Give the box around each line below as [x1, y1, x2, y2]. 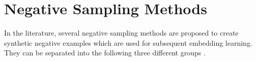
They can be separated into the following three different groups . [4, 47, 206, 58]
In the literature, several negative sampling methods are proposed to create [4, 27, 239, 38]
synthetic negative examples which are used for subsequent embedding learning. [4, 37, 252, 48]
